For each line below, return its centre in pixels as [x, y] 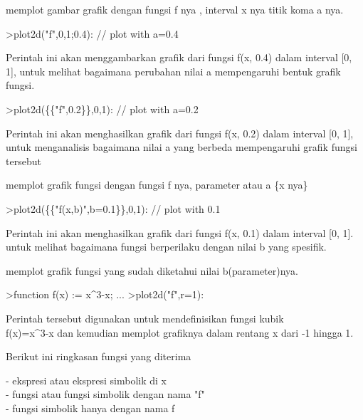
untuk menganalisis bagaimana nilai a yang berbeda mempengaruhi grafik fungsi [181, 147]
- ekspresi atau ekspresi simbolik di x [86, 380]
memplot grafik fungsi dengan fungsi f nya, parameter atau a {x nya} [157, 185]
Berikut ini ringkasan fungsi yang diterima [99, 356]
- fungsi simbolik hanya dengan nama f [90, 408]
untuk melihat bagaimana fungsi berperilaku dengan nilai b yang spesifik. [166, 247]
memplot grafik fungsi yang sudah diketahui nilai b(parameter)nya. [152, 270]
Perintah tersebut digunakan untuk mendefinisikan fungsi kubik [145, 318]
